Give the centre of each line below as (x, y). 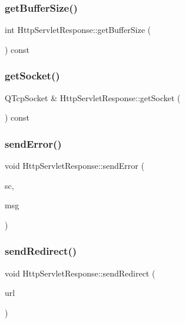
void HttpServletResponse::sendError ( (75, 166)
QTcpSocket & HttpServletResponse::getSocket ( (93, 97)
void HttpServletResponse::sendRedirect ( (80, 273)
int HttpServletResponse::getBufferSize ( (78, 30)
